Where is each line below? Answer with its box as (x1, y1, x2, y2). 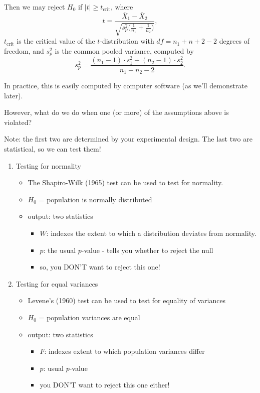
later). (4, 90, 23, 100)
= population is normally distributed (39, 194, 152, 204)
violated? (4, 116, 32, 127)
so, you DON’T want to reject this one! (40, 261, 160, 272)
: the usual (43, 244, 76, 255)
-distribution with (100, 36, 154, 46)
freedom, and (4, 45, 44, 56)
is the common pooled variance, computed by (55, 45, 194, 56)
